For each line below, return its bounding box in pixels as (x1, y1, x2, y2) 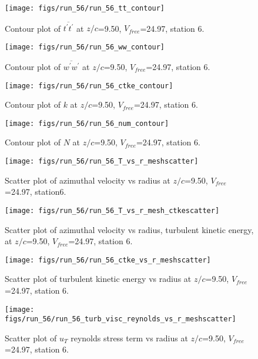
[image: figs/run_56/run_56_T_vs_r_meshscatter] (5, 157, 199, 166)
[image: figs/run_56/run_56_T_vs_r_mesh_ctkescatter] (5, 206, 220, 215)
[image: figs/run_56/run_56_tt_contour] (5, 4, 165, 12)
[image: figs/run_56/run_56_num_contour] (5, 119, 169, 128)
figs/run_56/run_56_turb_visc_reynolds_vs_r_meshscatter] (5, 315, 236, 324)
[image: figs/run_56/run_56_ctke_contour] (5, 81, 173, 90)
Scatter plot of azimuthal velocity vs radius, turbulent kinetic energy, (5, 223, 254, 235)
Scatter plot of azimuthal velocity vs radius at (5, 174, 170, 186)
